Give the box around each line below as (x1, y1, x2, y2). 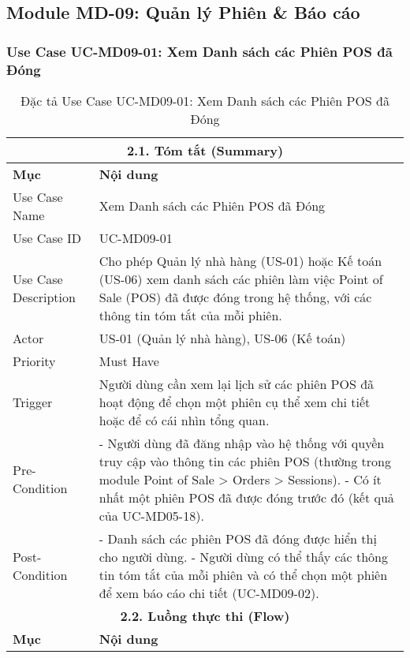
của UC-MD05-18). (99, 506, 204, 525)
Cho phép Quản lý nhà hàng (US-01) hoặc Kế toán (99, 251, 382, 270)
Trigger (13, 392, 53, 411)
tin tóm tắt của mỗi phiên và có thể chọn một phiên (99, 565, 388, 584)
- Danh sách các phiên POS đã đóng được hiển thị (99, 529, 377, 548)
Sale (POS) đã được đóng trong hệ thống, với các (99, 287, 372, 306)
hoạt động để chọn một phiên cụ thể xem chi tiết (99, 392, 371, 411)
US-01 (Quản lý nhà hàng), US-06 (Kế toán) (99, 328, 346, 347)
